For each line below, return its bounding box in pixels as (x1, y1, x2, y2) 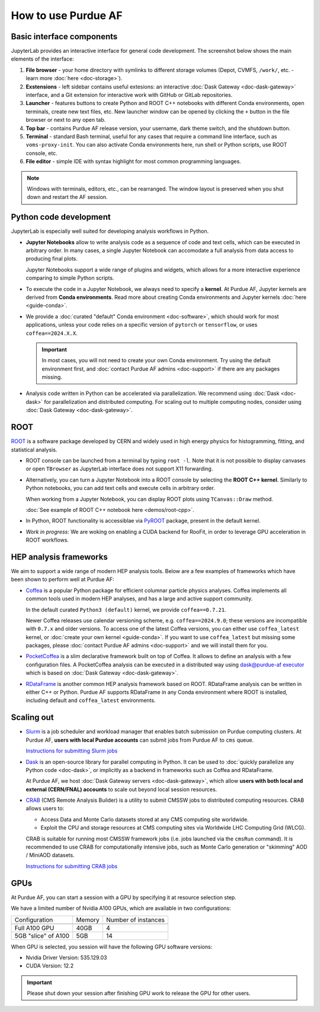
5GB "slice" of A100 (14, 931, 70, 940)
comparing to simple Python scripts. (25, 274, 114, 282)
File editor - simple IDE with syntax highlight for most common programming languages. (25, 158, 241, 165)
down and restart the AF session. (27, 194, 108, 201)
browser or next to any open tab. (25, 116, 106, 124)
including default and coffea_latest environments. (25, 697, 156, 704)
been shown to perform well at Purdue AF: (11, 576, 115, 583)
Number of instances (105, 915, 165, 924)
